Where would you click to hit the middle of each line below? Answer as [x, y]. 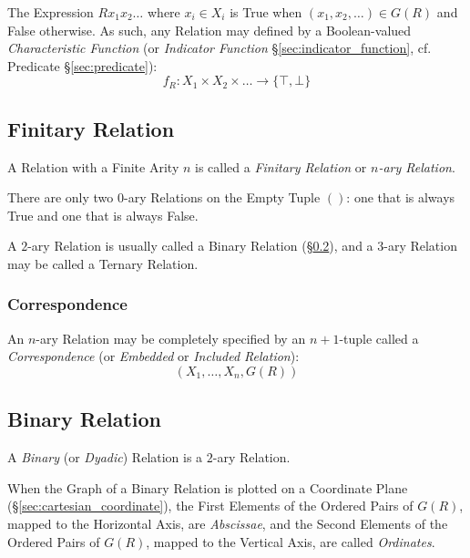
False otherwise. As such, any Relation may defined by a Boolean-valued [209, 30]
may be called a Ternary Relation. [103, 263]
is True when [266, 12]
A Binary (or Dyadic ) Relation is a [105, 457]
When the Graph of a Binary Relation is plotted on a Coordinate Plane [208, 487]
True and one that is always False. [103, 215]
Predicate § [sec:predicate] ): [82, 65]
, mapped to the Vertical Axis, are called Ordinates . [291, 541]
